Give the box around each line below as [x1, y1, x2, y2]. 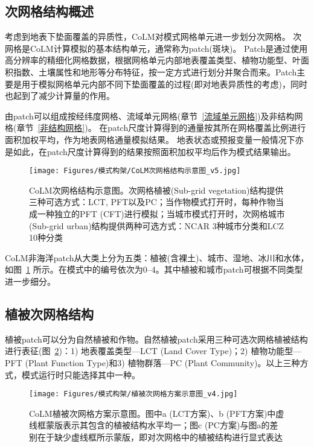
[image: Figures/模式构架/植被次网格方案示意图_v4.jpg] [29, 390, 238, 399]
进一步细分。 [5, 274, 56, 287]
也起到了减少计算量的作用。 [5, 89, 115, 102]
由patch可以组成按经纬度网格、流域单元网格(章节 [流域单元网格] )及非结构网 [5, 109, 303, 122]
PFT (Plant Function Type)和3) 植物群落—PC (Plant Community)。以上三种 [5, 356, 300, 369]
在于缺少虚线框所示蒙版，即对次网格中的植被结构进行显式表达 [37, 430, 283, 443]
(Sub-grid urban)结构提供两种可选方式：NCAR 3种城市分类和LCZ [29, 219, 284, 232]
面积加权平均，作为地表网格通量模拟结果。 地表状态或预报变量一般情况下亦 [5, 133, 304, 145]
